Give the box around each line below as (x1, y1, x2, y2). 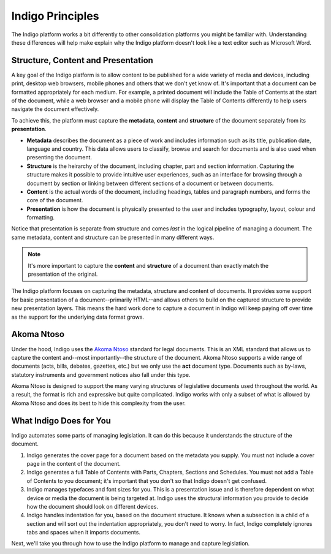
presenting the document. (26, 154, 92, 161)
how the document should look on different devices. (26, 503, 159, 510)
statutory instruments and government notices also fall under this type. (11, 371, 191, 378)
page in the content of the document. (26, 460, 121, 467)
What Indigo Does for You (11, 415, 112, 426)
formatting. (26, 214, 55, 221)
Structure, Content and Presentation (11, 55, 153, 66)
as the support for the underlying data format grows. (11, 313, 144, 321)
